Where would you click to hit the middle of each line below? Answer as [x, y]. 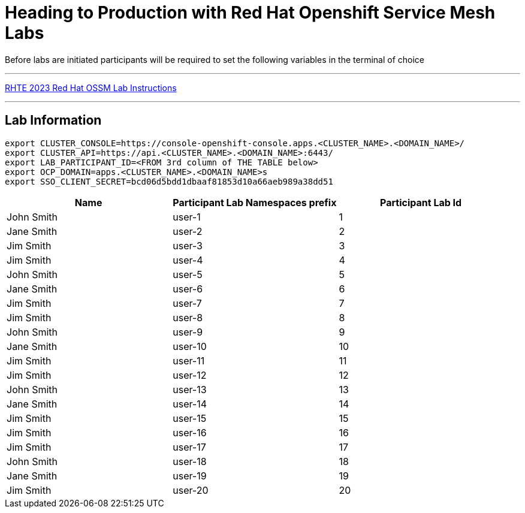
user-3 [188, 245]
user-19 [190, 476]
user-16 [190, 432]
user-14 [190, 404]
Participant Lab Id [421, 202]
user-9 [188, 332]
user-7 [187, 303]
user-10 [190, 346]
